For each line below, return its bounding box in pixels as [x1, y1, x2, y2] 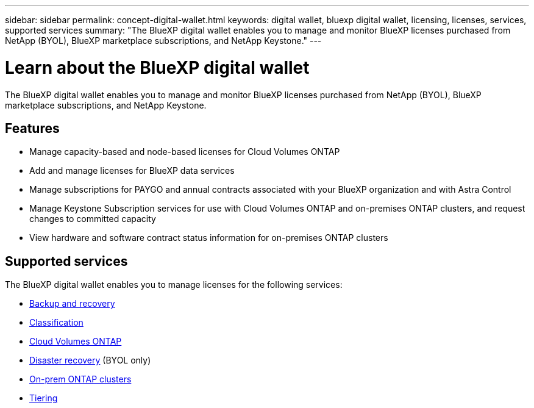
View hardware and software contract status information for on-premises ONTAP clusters [29, 232, 388, 243]
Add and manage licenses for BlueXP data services [29, 165, 235, 176]
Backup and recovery [29, 298, 115, 309]
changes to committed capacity [29, 213, 156, 224]
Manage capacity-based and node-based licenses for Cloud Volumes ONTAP [29, 146, 340, 157]
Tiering [29, 393, 58, 404]
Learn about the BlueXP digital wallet [5, 57, 310, 78]
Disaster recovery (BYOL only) [29, 355, 151, 366]
